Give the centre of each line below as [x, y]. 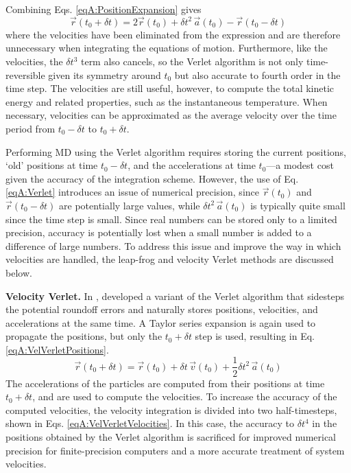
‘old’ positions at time [52, 165]
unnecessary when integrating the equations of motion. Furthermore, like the [167, 48]
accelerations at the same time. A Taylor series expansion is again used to [161, 322]
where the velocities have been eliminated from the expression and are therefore [173, 34]
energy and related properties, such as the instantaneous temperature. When [167, 101]
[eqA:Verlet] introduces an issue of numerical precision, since [132, 192]
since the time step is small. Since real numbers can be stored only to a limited [171, 219]
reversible [25, 74]
